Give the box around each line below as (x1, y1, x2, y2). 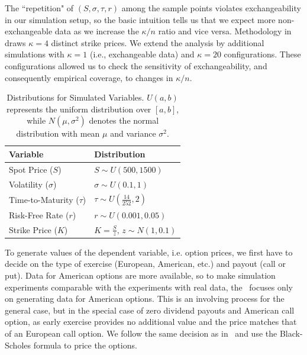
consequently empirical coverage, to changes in (5, 71, 173, 83)
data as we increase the (54, 25, 139, 37)
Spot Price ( (9, 163, 53, 175)
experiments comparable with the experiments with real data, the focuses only (5, 280, 293, 293)
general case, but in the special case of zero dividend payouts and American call (5, 304, 295, 316)
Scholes (5, 338, 31, 351)
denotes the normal (89, 114, 159, 127)
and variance (110, 127, 156, 140)
